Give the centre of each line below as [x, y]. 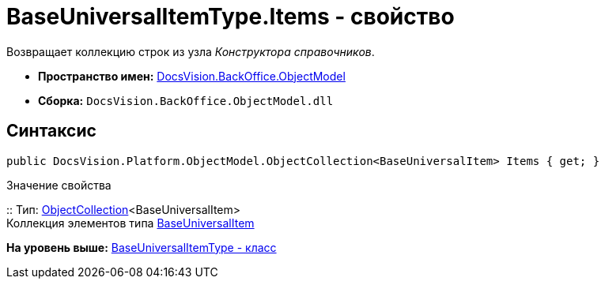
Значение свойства [59, 185]
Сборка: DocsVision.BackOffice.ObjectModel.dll [186, 100]
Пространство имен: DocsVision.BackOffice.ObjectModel [192, 76]
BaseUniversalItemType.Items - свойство [231, 17]
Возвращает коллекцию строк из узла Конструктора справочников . [191, 51]
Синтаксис [51, 131]
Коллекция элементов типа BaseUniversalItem [130, 223]
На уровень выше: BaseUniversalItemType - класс [142, 247]
